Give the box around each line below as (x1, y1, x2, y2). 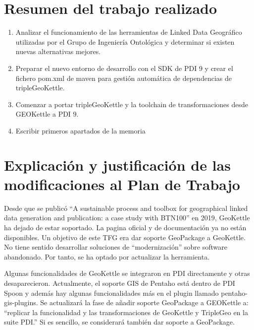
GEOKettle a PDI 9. (15, 109, 79, 119)
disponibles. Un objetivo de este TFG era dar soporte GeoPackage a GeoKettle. (4, 232, 246, 242)
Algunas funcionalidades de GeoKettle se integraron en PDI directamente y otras (4, 268, 250, 278)
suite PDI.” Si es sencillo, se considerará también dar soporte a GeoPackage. (4, 317, 235, 327)
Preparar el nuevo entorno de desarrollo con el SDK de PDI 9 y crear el (15, 63, 233, 73)
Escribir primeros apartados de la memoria (15, 125, 146, 135)
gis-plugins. (4, 297, 38, 308)
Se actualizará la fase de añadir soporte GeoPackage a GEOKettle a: (40, 297, 249, 308)
